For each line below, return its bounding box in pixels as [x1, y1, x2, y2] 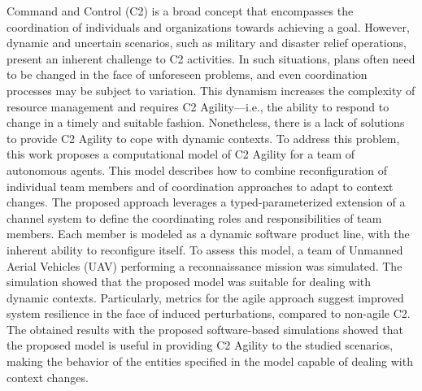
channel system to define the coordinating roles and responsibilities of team [7, 209, 382, 226]
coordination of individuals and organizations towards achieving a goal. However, [7, 18, 410, 35]
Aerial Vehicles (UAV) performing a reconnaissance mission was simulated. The [7, 257, 402, 274]
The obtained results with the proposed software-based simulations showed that [7, 320, 403, 337]
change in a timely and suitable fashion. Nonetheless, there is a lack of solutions [7, 114, 405, 131]
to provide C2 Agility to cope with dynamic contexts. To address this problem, [7, 129, 400, 146]
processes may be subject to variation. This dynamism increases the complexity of [7, 81, 415, 98]
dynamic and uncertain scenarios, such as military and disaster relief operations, [7, 34, 407, 51]
